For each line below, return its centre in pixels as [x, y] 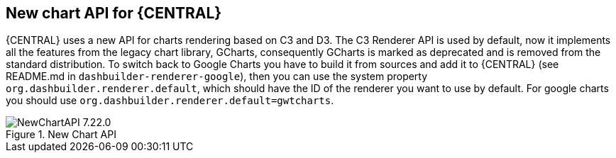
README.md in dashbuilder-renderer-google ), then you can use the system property [217, 77]
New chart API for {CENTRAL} [114, 13]
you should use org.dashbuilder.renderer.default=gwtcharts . [170, 101]
